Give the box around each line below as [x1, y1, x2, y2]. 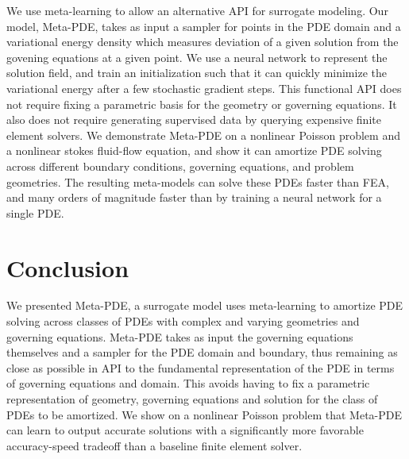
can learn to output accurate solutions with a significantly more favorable [6, 422, 364, 438]
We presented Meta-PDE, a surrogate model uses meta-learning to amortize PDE [6, 297, 403, 314]
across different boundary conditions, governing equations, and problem [6, 157, 354, 174]
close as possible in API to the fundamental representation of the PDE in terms [6, 359, 395, 376]
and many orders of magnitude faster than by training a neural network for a [6, 189, 382, 206]
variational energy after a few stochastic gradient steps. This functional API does [6, 79, 402, 96]
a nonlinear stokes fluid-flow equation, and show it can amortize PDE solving [6, 142, 382, 159]
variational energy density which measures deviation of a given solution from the [6, 33, 399, 50]
